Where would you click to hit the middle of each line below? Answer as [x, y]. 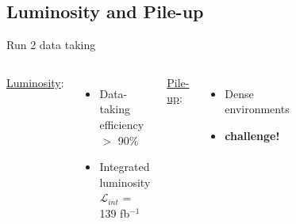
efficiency [122, 124]
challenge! [252, 135]
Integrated [125, 167]
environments [257, 109]
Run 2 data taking [51, 45]
